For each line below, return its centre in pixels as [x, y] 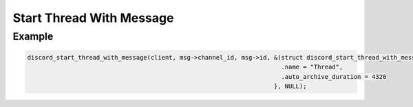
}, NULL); [290, 86]
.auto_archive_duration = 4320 [334, 76]
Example [33, 36]
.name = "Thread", [312, 67]
